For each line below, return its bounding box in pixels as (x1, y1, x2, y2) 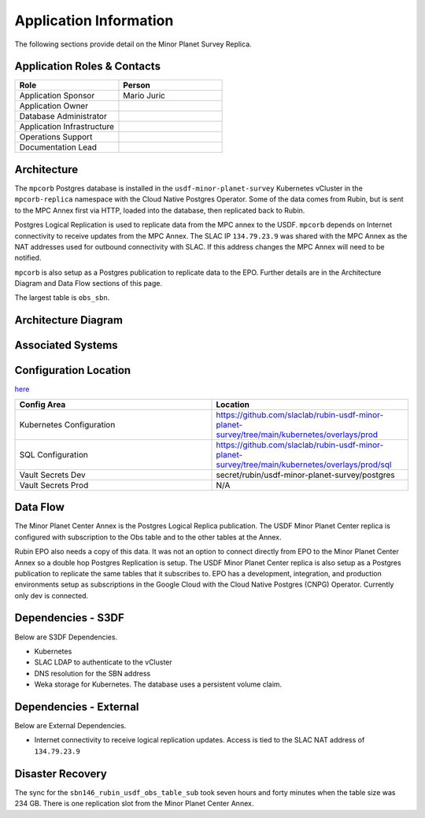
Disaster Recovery (14, 767, 108, 780)
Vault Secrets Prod (19, 479, 89, 490)
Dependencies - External (14, 700, 139, 713)
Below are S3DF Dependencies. (14, 632, 118, 642)
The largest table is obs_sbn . (14, 293, 110, 302)
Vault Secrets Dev (19, 469, 86, 480)
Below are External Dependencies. (14, 721, 127, 731)
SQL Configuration (19, 449, 88, 460)
